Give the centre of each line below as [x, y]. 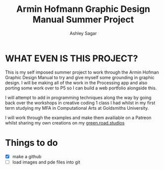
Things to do [31, 143]
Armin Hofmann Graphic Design [83, 9]
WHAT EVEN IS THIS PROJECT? [72, 58]
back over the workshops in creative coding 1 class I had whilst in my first [80, 103]
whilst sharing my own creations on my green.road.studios [65, 123]
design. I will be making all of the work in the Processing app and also [76, 83]
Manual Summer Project [83, 20]
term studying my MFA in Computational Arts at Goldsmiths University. [77, 108]
